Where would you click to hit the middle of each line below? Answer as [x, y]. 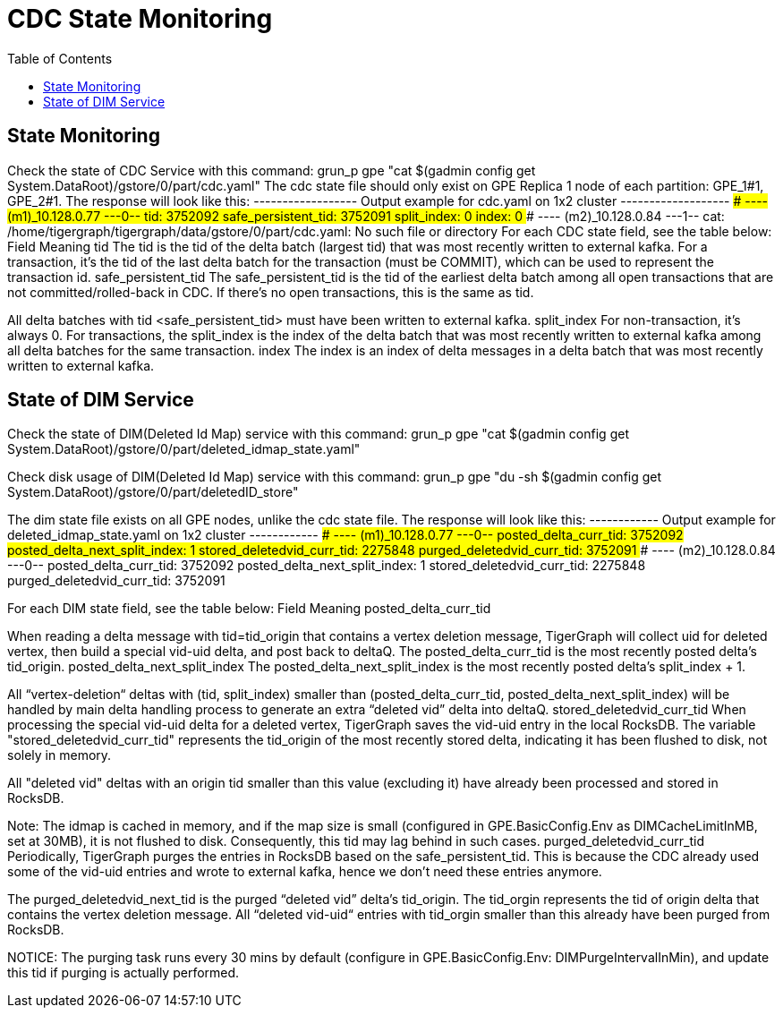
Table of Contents [60, 58]
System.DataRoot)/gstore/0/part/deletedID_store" [153, 492]
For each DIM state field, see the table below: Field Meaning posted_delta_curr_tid [249, 609]
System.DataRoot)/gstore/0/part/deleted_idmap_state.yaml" [184, 449]
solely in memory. [60, 755]
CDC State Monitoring [140, 19]
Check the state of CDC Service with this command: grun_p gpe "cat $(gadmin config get [272, 170]
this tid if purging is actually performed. [123, 973]
